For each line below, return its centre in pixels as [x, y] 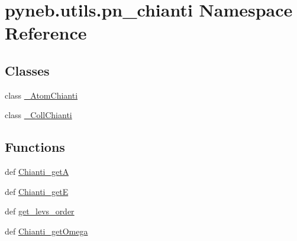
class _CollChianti [38, 115]
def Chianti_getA [37, 172]
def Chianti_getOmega [46, 231]
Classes [27, 70]
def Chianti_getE [37, 191]
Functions [35, 147]
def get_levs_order [40, 211]
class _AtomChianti [41, 95]
